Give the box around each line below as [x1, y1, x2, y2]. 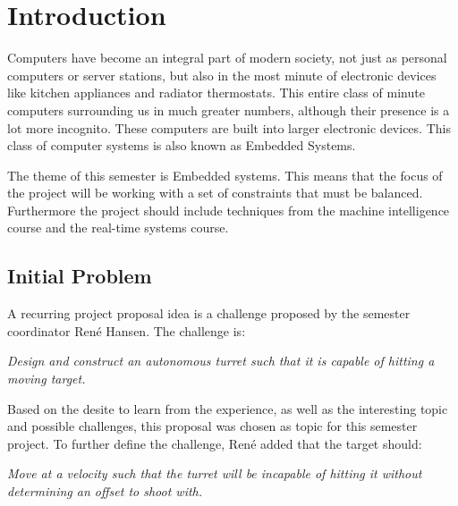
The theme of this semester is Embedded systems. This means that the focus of [7, 165, 443, 184]
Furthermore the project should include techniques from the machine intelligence [7, 200, 450, 219]
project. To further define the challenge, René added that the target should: [7, 434, 422, 452]
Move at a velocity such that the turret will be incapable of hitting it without [7, 464, 422, 483]
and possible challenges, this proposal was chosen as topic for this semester [7, 417, 418, 435]
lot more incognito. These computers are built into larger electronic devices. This [7, 118, 451, 137]
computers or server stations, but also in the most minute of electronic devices [7, 65, 437, 84]
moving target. [7, 369, 86, 388]
